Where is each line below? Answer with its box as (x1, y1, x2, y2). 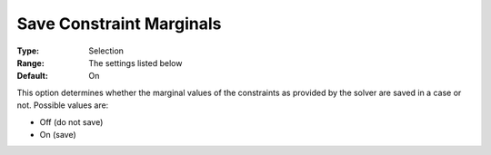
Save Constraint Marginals (16, 14, 222, 34)
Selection (88, 45, 125, 56)
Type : (16, 45, 40, 56)
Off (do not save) (39, 116, 104, 127)
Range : (16, 57, 45, 68)
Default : (16, 71, 49, 82)
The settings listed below (88, 57, 183, 68)
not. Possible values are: (16, 100, 109, 111)
